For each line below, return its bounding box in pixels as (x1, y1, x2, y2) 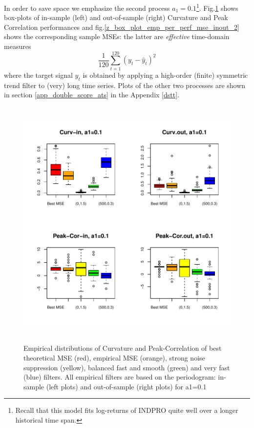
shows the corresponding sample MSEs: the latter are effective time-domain (4, 31, 230, 42)
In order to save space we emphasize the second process (4, 2, 170, 13)
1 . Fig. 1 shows (196, 1, 238, 13)
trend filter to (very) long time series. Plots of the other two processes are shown (4, 80, 246, 90)
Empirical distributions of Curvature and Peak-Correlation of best (23, 343, 222, 353)
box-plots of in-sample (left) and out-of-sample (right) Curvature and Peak (4, 12, 228, 23)
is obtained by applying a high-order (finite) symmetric (83, 69, 248, 80)
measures (4, 41, 31, 51)
